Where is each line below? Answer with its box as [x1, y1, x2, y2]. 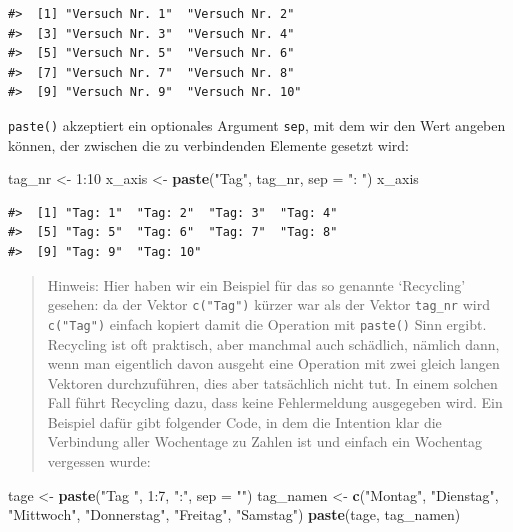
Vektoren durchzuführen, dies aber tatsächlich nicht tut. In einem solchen [47, 372, 498, 393]
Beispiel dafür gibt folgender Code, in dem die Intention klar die [47, 411, 442, 432]
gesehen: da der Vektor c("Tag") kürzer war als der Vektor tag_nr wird [47, 294, 490, 315]
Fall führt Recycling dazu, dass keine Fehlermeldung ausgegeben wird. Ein [47, 392, 503, 413]
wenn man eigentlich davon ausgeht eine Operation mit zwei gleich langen [47, 353, 500, 374]
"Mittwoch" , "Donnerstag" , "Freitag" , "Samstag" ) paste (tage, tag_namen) [8, 504, 461, 525]
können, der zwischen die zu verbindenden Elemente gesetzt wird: [8, 134, 410, 155]
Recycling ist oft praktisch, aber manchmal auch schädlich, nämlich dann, [47, 333, 500, 354]
